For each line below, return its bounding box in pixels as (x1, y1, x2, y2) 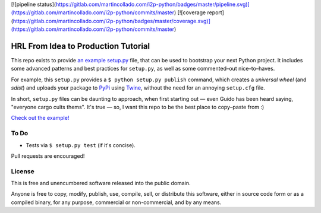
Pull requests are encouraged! (11, 152, 85, 160)
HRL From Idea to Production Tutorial (11, 41, 150, 51)
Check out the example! (11, 115, 70, 122)
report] (207, 9, 224, 16)
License (11, 167, 35, 175)
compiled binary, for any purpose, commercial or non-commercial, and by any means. (11, 199, 222, 206)
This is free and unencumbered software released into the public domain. (11, 180, 191, 187)
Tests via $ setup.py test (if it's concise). (26, 141, 136, 148)
